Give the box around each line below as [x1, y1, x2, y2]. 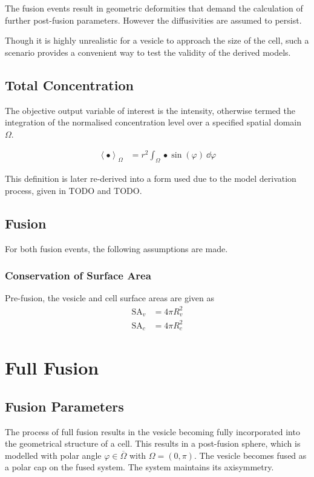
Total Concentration [5, 75, 134, 94]
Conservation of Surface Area [5, 268, 151, 283]
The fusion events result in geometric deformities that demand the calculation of [5, 2, 303, 14]
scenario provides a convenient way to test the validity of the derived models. [5, 45, 291, 58]
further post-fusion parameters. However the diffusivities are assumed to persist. [5, 13, 302, 26]
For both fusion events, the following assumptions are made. [5, 242, 228, 255]
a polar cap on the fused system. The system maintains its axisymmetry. [5, 461, 274, 473]
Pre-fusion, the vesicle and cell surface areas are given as [5, 292, 215, 304]
